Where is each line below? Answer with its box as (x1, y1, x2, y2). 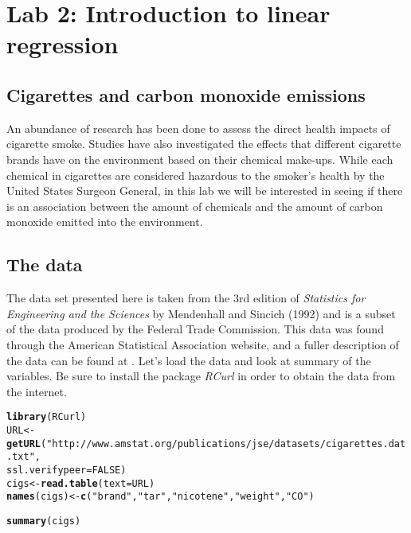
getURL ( (6, 438, 47, 449)
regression (6, 28, 119, 60)
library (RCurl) (6, 411, 87, 423)
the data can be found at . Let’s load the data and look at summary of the (6, 352, 371, 368)
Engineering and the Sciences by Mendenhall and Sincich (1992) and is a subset (6, 305, 396, 321)
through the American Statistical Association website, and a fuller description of (6, 336, 399, 352)
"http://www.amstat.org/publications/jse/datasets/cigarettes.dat (46, 438, 406, 449)
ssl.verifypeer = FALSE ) (6, 464, 127, 476)
